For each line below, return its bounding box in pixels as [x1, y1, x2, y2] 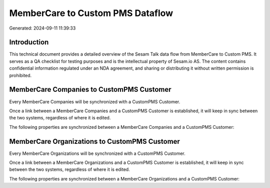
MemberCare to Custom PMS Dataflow [9, 8, 173, 19]
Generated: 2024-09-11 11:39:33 [9, 25, 76, 31]
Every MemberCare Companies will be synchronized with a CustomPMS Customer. [9, 98, 180, 105]
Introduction [9, 38, 49, 47]
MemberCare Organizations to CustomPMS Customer [9, 137, 180, 145]
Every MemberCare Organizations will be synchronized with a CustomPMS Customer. [9, 150, 186, 156]
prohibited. [9, 72, 32, 78]
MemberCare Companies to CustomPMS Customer [9, 85, 172, 94]
